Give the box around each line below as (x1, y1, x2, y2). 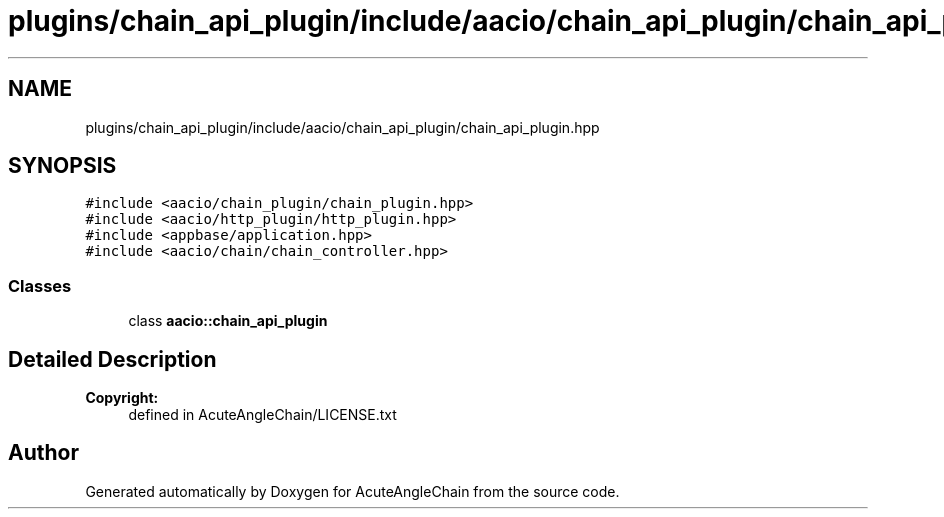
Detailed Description (8, 346, 217, 372)
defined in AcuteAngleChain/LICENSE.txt (128, 406, 397, 424)
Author (8, 440, 79, 466)
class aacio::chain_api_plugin (128, 312, 328, 330)
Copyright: (85, 389, 159, 407)
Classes (8, 275, 72, 296)
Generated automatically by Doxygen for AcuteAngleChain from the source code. (85, 482, 620, 500)
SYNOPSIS (8, 153, 117, 179)
